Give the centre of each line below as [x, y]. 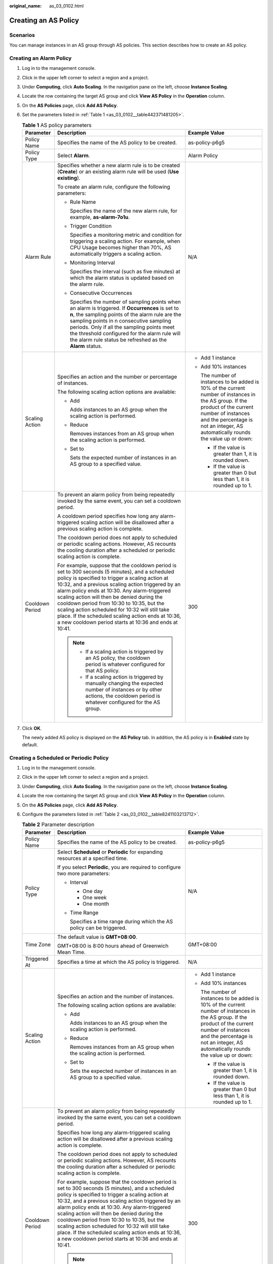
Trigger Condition [91, 226]
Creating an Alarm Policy [40, 58]
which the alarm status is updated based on [122, 278]
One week [95, 897]
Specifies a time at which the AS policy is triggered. [119, 962]
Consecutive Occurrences [101, 293]
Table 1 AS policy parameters [57, 125]
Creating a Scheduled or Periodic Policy [59, 757]
